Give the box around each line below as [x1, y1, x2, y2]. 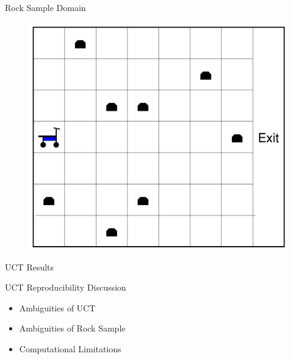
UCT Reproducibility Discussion [5, 281, 126, 294]
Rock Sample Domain [5, 1, 86, 13]
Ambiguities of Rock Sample [19, 322, 126, 335]
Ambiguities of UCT [19, 301, 96, 314]
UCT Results [5, 260, 54, 273]
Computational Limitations [19, 343, 121, 355]
